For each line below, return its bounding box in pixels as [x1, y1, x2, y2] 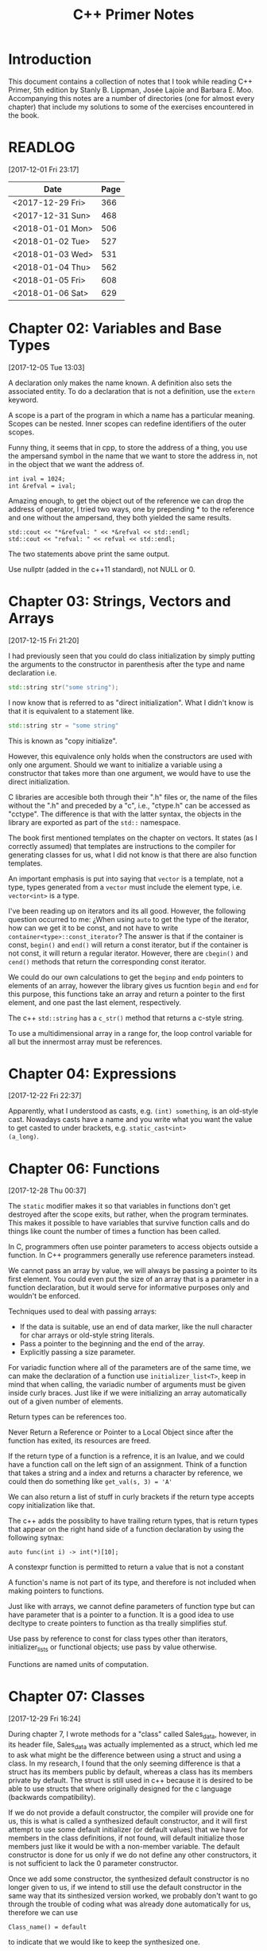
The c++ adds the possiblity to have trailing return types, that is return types [8, 1516, 258, 1525]
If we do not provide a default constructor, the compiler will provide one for [8, 1808, 254, 1817]
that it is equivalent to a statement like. [8, 706, 134, 715]
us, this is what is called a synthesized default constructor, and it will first [8, 1816, 248, 1825]
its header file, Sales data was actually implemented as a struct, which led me [8, 1739, 258, 1751]
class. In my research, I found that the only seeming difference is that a [8, 1758, 241, 1768]
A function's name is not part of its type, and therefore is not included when [8, 1578, 257, 1587]
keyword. [8, 395, 39, 404]
